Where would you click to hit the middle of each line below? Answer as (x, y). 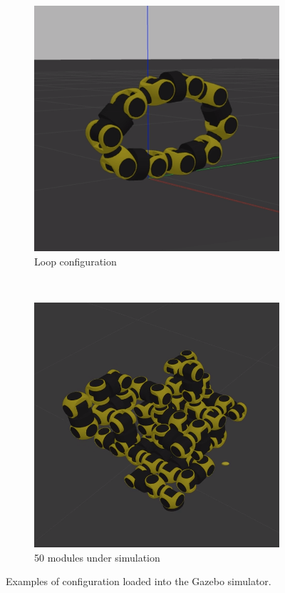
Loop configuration (76, 261)
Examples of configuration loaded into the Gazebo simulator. (139, 581)
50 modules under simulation (97, 557)
